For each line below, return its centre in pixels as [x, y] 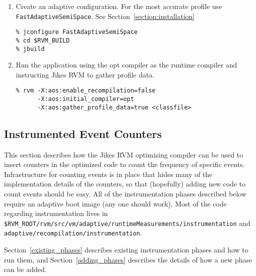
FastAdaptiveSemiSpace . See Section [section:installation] [105, 16]
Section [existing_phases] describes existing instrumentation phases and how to [126, 250]
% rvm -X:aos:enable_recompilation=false [85, 91]
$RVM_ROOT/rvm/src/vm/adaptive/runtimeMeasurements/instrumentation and [127, 223]
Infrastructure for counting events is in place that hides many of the [108, 174]
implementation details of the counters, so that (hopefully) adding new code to [125, 184]
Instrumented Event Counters [83, 133]
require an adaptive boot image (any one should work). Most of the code [115, 203]
